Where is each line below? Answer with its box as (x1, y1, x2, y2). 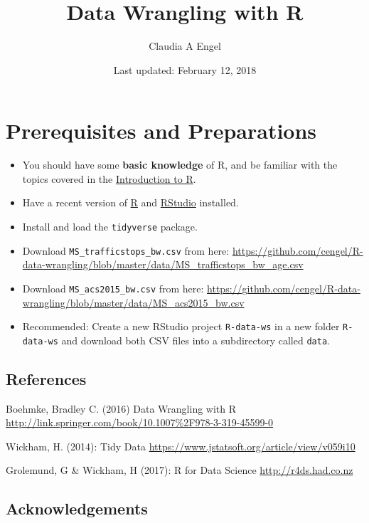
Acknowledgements (6, 497, 148, 519)
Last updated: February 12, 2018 (113, 62, 257, 77)
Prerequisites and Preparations (6, 116, 317, 145)
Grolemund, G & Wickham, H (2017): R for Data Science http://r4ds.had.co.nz (6, 463, 353, 477)
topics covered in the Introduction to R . (22, 171, 196, 186)
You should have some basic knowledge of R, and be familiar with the (22, 157, 338, 172)
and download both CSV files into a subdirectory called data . (61, 332, 330, 347)
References (6, 367, 87, 389)
